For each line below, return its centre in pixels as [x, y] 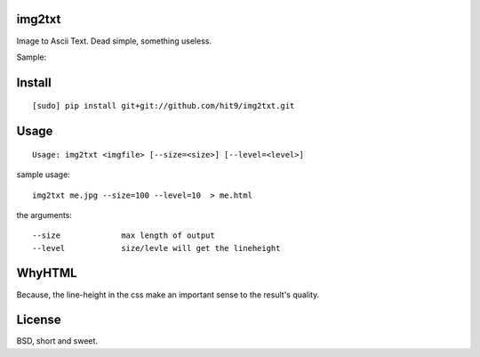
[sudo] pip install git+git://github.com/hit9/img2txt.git [164, 106]
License [39, 320]
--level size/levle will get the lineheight [156, 248]
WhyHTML [47, 273]
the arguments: [44, 215]
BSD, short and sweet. [57, 341]
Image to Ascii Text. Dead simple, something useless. [114, 41]
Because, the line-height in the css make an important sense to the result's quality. [168, 295]
